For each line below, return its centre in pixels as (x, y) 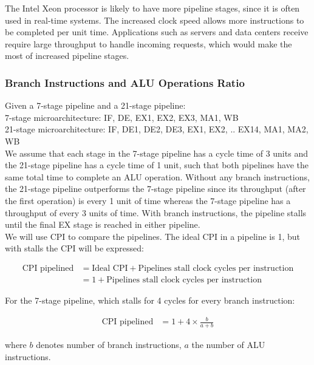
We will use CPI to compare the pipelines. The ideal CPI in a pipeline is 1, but (152, 236)
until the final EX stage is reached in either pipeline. (103, 224)
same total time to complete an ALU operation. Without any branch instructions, (157, 176)
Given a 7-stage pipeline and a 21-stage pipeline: (95, 105)
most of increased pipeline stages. (67, 56)
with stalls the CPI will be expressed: (74, 248)
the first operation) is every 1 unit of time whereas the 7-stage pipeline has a (148, 200)
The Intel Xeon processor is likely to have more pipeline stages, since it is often (152, 8)
